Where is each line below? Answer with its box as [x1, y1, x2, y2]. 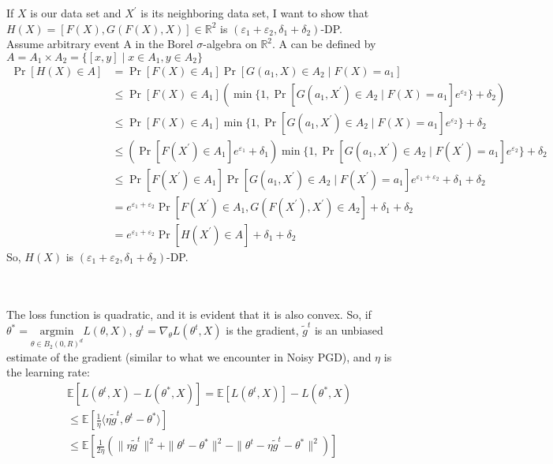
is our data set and [30, 5, 121, 21]
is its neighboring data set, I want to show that [140, 5, 369, 21]
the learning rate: [6, 364, 90, 380]
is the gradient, [226, 322, 299, 339]
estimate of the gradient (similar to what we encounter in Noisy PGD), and [6, 348, 372, 365]
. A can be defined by [272, 36, 376, 52]
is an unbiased [314, 322, 383, 339]
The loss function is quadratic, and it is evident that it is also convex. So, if [6, 305, 372, 322]
